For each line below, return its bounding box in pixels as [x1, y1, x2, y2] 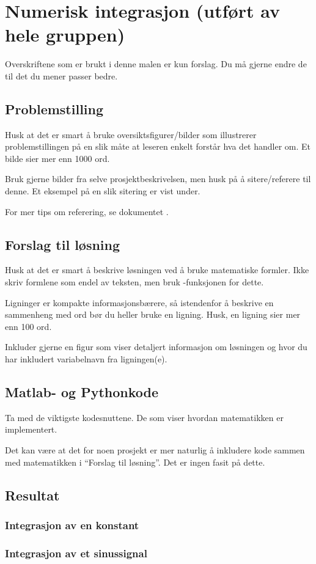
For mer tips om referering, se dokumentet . [5, 205, 169, 218]
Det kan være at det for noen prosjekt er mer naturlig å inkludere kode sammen [5, 444, 305, 456]
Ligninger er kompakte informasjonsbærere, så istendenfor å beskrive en [5, 296, 274, 309]
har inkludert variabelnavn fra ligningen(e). [5, 353, 167, 365]
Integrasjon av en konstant [5, 517, 139, 532]
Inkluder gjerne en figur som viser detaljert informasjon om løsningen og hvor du [5, 340, 307, 353]
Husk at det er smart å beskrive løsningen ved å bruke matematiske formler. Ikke [5, 263, 309, 276]
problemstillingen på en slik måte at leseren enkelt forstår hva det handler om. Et [5, 140, 311, 153]
